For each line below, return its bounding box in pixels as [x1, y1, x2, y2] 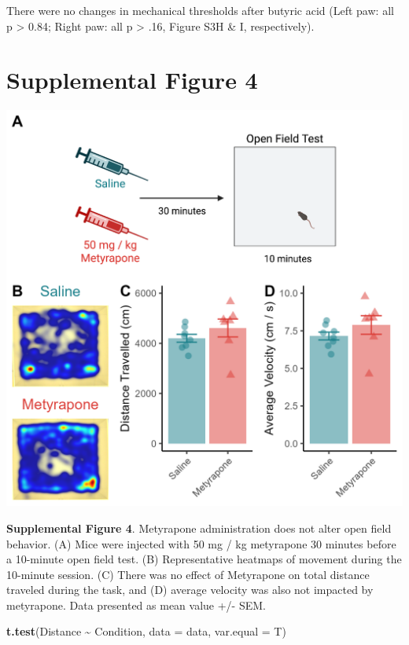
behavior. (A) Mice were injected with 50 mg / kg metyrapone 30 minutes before [6, 535, 396, 552]
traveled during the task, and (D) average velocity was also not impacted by [6, 581, 374, 598]
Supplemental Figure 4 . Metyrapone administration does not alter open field [6, 519, 392, 536]
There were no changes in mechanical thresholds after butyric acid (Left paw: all [6, 2, 394, 18]
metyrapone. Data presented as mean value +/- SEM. [6, 596, 266, 613]
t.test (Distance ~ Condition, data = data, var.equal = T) [6, 623, 286, 640]
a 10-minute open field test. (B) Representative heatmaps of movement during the [6, 551, 402, 567]
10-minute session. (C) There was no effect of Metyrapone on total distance [6, 566, 370, 582]
